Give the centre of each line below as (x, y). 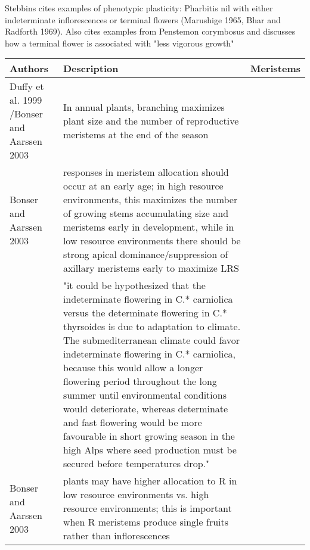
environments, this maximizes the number (150, 200)
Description (91, 69)
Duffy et (27, 86)
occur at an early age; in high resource (143, 186)
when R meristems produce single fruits (146, 522)
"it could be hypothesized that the (134, 285)
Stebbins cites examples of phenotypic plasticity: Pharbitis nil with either (139, 8)
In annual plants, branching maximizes (144, 107)
